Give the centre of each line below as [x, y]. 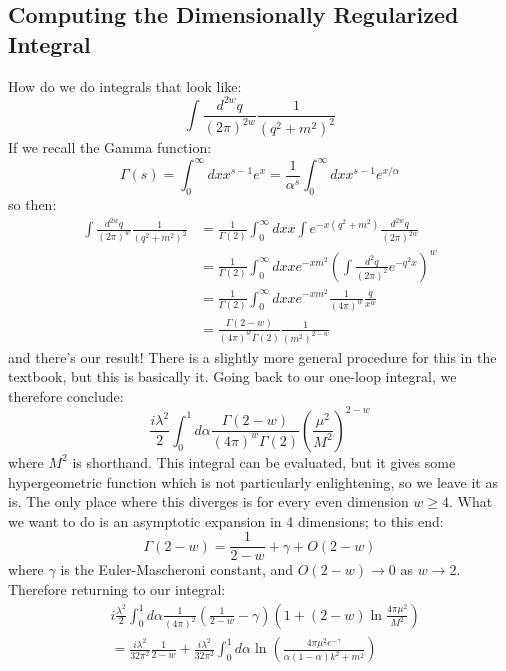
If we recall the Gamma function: [110, 147]
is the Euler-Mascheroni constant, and [177, 569]
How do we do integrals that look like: [125, 85]
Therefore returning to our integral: [117, 588]
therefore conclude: [66, 395]
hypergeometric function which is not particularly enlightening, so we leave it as [253, 481]
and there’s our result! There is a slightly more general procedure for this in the [252, 356]
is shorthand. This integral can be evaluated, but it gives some [264, 461]
